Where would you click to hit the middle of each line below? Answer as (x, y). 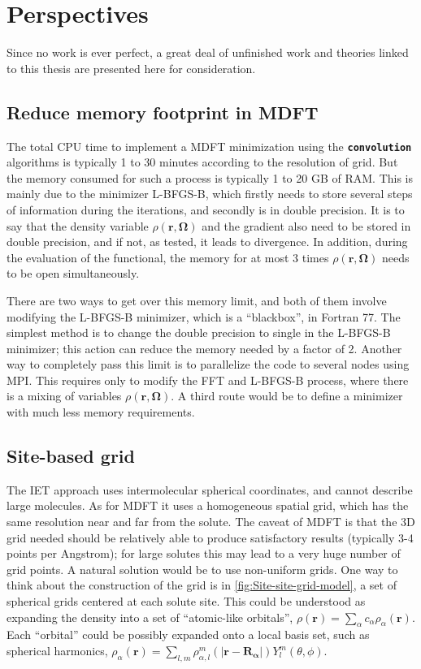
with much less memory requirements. (101, 412)
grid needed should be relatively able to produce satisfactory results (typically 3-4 (210, 537)
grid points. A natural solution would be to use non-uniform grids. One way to (202, 569)
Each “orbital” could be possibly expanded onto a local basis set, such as (188, 634)
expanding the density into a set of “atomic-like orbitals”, (150, 617)
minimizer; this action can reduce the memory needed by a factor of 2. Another (204, 348)
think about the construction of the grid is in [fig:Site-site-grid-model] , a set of (202, 585)
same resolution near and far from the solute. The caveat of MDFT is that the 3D (211, 522)
